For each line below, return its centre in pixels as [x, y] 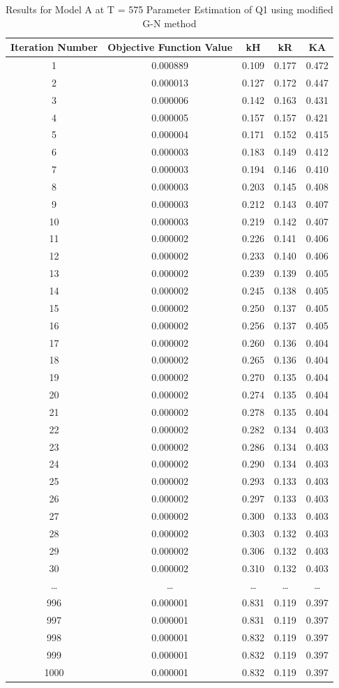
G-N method [169, 23]
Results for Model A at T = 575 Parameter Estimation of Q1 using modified [169, 9]
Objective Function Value [170, 47]
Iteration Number [54, 47]
